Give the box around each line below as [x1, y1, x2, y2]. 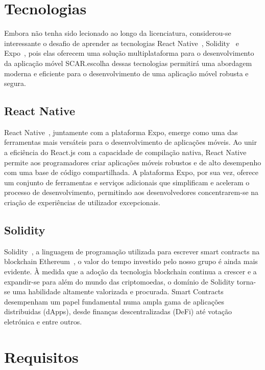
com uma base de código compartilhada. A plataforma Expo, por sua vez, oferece [4, 167, 258, 178]
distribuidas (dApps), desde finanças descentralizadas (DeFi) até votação [4, 306, 232, 317]
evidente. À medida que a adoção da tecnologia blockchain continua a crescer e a [4, 266, 257, 277]
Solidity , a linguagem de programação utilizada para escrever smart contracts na [4, 246, 260, 256]
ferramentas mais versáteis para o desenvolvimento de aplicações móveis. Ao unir [4, 137, 257, 147]
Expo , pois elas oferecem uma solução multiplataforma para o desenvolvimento [4, 48, 254, 58]
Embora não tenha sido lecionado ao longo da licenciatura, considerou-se [4, 28, 231, 38]
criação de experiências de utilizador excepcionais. [4, 197, 160, 208]
